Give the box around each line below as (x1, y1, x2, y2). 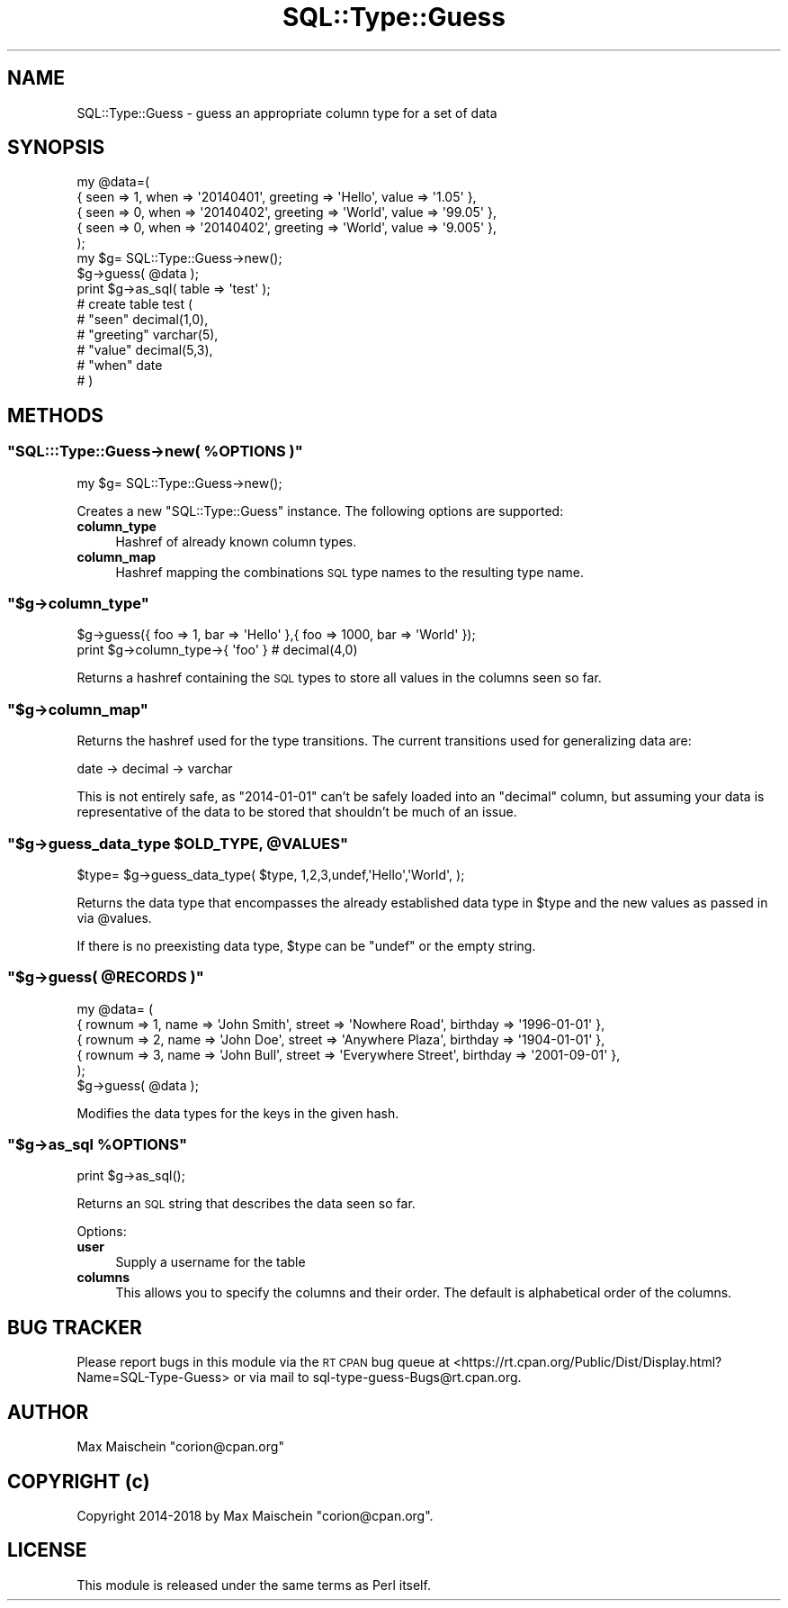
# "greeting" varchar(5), (76, 327, 219, 343)
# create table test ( (76, 296, 193, 312)
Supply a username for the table (115, 1254, 306, 1270)
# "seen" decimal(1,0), (76, 312, 209, 328)
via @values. (76, 909, 152, 926)
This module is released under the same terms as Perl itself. (76, 1576, 431, 1593)
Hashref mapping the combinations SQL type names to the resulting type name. (115, 564, 584, 580)
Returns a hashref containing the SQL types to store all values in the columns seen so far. (76, 670, 602, 686)
